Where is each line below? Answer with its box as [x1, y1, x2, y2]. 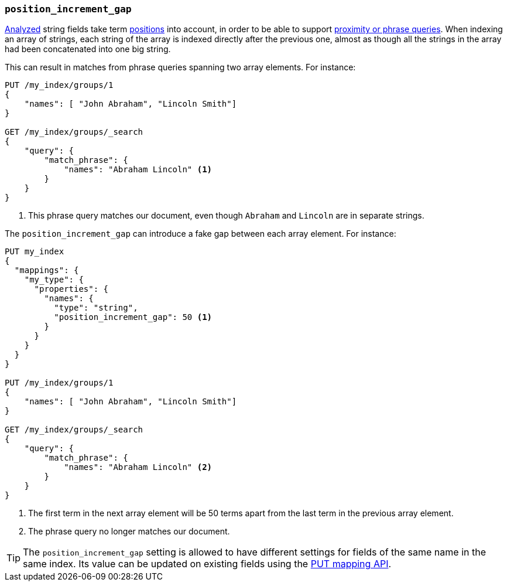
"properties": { [34, 284, 109, 294]
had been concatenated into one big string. [5, 44, 171, 54]
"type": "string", [54, 303, 138, 313]
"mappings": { [14, 265, 79, 275]
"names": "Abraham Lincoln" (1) [64, 165, 213, 175]
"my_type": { [24, 275, 84, 285]
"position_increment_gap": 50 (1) [54, 312, 213, 322]
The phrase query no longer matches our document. [28, 526, 230, 537]
